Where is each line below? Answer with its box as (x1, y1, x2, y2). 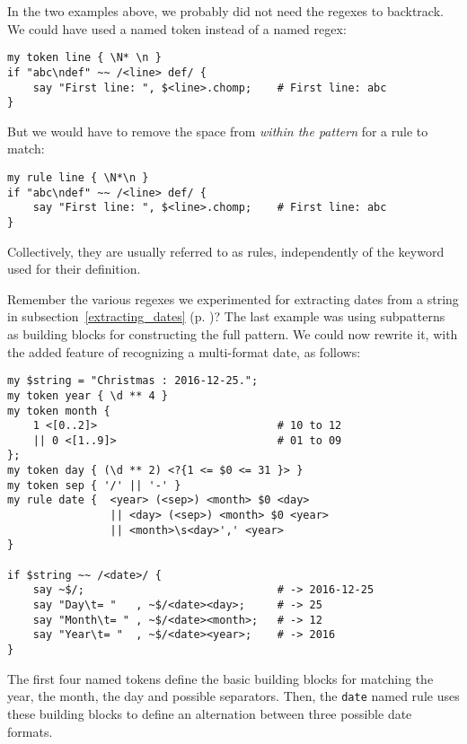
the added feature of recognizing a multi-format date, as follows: (7, 342, 361, 361)
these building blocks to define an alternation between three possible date (7, 704, 412, 722)
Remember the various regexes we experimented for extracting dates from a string (7, 289, 459, 308)
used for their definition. (7, 259, 141, 278)
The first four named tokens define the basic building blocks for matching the (7, 669, 434, 687)
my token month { (7, 404, 110, 417)
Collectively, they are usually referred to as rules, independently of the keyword (7, 241, 445, 260)
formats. (7, 722, 53, 740)
